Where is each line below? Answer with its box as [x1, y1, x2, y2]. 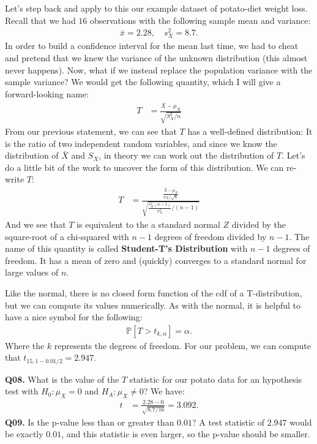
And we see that [5, 218, 66, 231]
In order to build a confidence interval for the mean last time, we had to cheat [5, 39, 299, 52]
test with [5, 385, 39, 397]
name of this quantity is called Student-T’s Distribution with [5, 242, 248, 255]
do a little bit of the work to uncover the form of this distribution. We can [5, 160, 284, 173]
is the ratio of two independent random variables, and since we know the [5, 137, 277, 149]
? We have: [143, 385, 185, 397]
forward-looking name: [5, 87, 89, 100]
